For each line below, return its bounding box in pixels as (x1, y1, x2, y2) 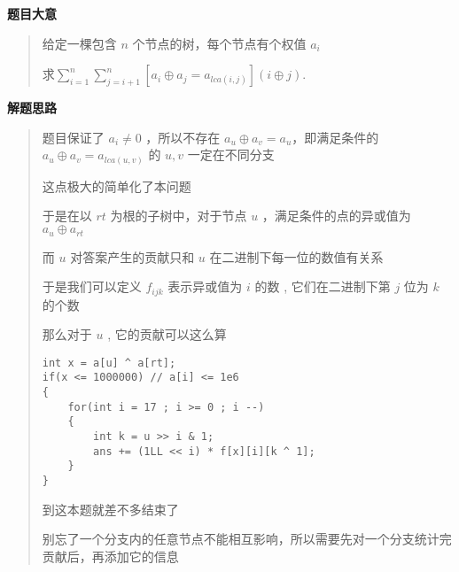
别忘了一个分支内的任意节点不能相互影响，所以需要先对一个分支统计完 (42, 529, 452, 548)
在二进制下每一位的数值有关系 (209, 247, 384, 266)
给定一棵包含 (42, 34, 117, 52)
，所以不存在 (145, 128, 221, 146)
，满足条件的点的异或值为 (261, 206, 411, 225)
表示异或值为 (167, 277, 243, 296)
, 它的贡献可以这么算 (107, 325, 227, 344)
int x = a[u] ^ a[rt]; (42, 356, 176, 369)
